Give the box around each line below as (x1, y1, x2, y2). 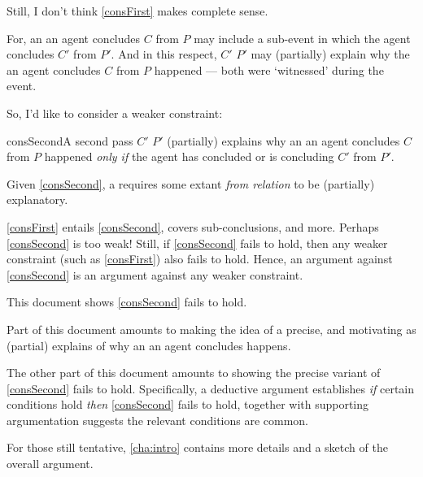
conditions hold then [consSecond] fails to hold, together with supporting (7, 396, 369, 413)
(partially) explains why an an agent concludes (167, 132, 400, 149)
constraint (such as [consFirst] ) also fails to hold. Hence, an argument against (7, 250, 393, 267)
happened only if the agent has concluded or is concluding (44, 148, 334, 165)
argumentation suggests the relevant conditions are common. (7, 411, 309, 428)
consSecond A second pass (7, 132, 133, 149)
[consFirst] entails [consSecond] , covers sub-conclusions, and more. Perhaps (7, 218, 379, 235)
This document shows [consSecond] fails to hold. (7, 293, 247, 310)
